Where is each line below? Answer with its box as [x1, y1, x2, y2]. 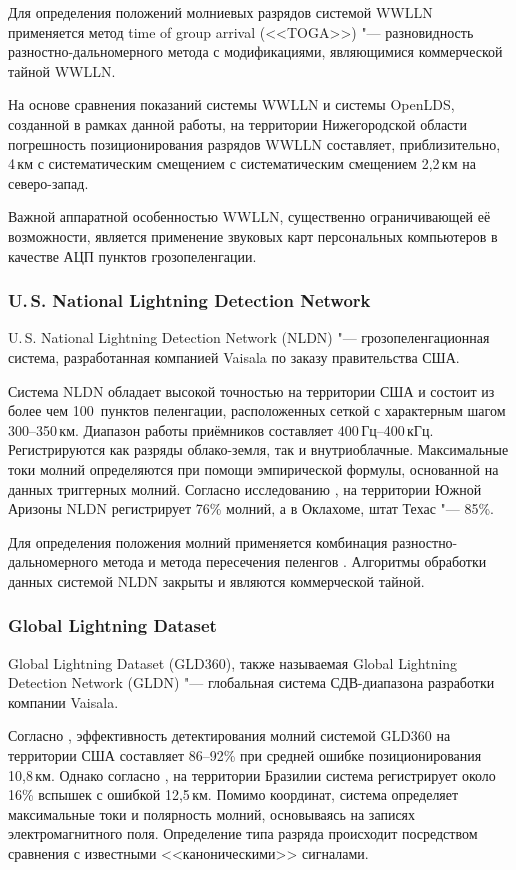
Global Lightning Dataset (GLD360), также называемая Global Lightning [8, 652, 458, 673]
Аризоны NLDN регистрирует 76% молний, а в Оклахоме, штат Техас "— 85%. [8, 498, 494, 519]
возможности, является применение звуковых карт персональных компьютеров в [8, 225, 498, 246]
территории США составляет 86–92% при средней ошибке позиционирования [8, 745, 482, 766]
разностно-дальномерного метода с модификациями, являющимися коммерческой [8, 41, 503, 62]
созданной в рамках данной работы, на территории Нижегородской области [8, 113, 467, 134]
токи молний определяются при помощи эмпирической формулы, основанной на [8, 458, 499, 479]
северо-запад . [8, 172, 89, 193]
